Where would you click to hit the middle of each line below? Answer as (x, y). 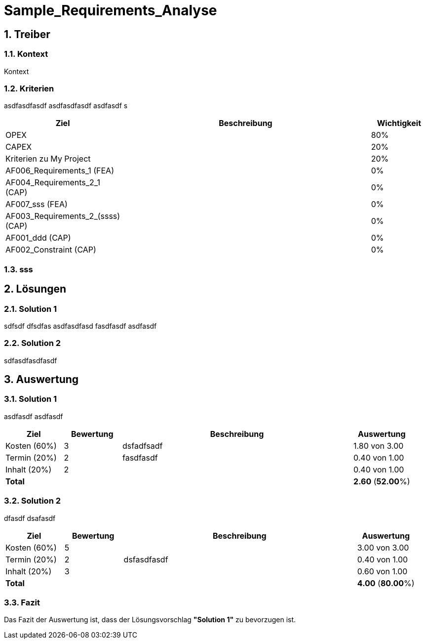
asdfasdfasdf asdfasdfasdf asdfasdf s (66, 106)
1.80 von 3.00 (379, 446)
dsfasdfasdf (146, 559)
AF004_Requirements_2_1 (53, 183)
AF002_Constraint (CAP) (51, 250)
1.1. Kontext (26, 54)
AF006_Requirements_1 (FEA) (60, 171)
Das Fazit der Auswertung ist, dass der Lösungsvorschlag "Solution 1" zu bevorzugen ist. (150, 620)
